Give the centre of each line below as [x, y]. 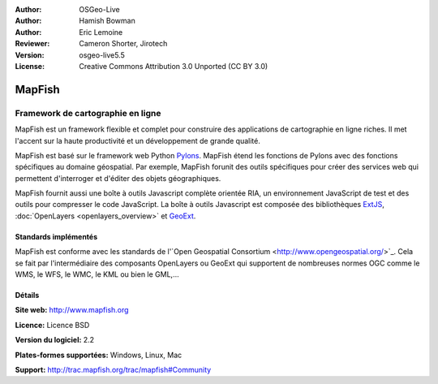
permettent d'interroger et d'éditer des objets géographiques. [118, 178]
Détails [27, 296]
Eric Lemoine [101, 32]
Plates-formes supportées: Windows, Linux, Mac [99, 355]
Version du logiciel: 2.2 [55, 340]
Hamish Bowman [107, 21]
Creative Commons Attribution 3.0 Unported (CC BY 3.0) [174, 66]
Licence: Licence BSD [52, 325]
